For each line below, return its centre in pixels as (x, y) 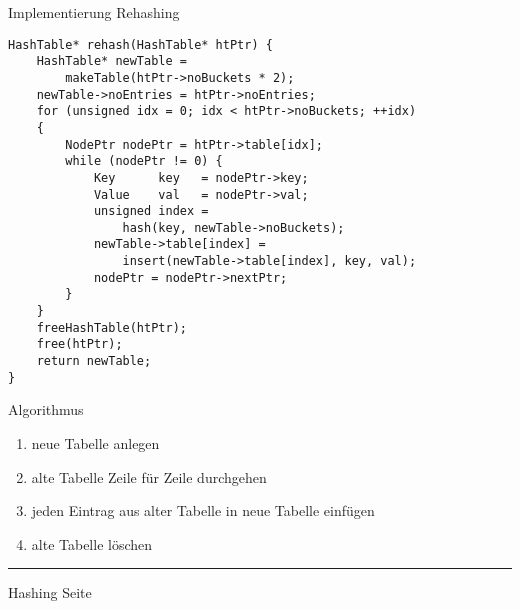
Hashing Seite (50, 592)
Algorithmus (46, 409)
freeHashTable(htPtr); (111, 327)
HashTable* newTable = (111, 61)
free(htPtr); (79, 344)
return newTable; (94, 361)
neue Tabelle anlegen (95, 442)
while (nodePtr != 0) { (144, 161)
